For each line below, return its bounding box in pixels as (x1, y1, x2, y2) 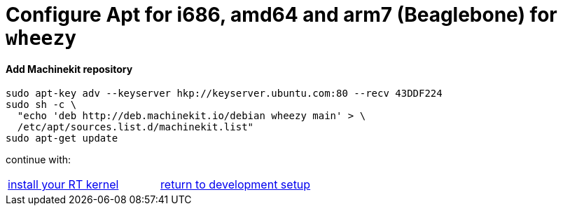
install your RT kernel (8, 177, 119, 192)
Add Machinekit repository (6, 62, 133, 75)
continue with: (6, 154, 71, 166)
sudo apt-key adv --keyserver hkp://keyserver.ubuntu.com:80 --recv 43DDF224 (6, 88, 443, 100)
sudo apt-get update (6, 132, 118, 144)
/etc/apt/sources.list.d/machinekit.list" (17, 121, 254, 133)
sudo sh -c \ (6, 99, 77, 111)
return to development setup (160, 177, 311, 192)
